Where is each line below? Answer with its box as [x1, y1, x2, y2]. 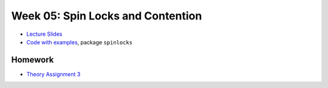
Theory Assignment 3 [26, 70, 81, 78]
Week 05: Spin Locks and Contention [11, 9, 202, 22]
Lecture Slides [26, 30, 63, 38]
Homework [11, 55, 54, 65]
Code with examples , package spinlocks [26, 38, 133, 46]
